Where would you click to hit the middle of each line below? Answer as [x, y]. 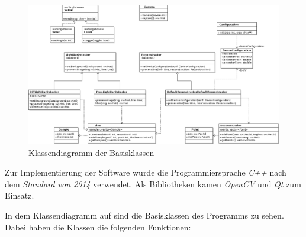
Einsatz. [20, 195]
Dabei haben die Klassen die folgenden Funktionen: [98, 227]
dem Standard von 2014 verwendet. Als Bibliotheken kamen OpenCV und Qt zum [153, 184]
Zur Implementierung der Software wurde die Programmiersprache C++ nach [146, 172]
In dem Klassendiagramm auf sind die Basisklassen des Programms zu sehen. [144, 215]
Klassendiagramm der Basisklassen [91, 152]
